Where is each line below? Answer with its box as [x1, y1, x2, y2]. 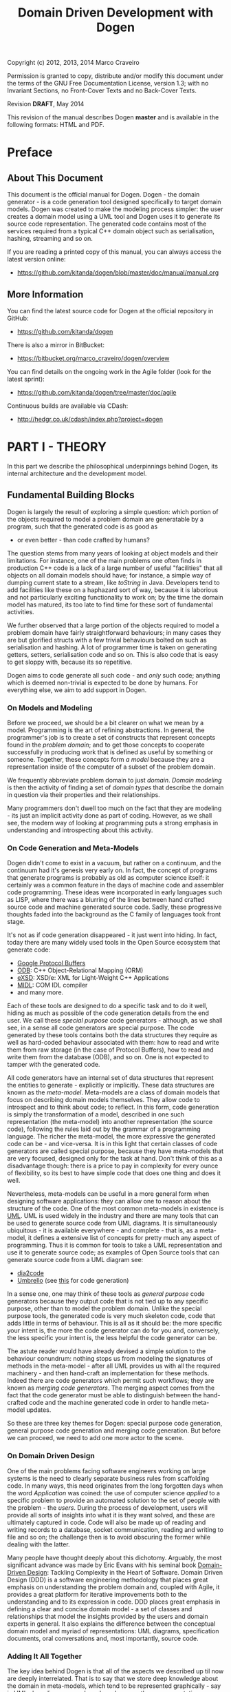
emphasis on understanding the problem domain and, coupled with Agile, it [7, 1582, 220, 1591]
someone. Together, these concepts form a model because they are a [7, 756, 205, 764]
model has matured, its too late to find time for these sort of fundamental [7, 600, 213, 609]
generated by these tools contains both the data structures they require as [7, 1031, 218, 1039]
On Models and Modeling [7, 702, 93, 712]
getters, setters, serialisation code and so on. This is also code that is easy [7, 650, 219, 658]
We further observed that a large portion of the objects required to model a [7, 621, 219, 629]
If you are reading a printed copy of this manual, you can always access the [7, 248, 221, 256]
